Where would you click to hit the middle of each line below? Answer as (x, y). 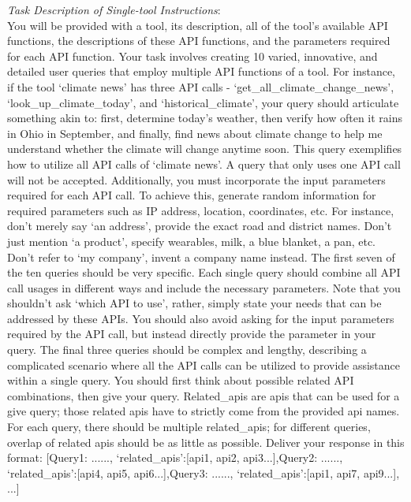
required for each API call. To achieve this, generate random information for (192, 195)
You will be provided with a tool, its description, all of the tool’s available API (198, 25)
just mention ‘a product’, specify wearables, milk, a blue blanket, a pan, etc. (191, 241)
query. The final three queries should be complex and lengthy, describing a (187, 350)
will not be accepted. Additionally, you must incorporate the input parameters (196, 179)
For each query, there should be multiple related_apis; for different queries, (189, 427)
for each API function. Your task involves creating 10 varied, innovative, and (192, 56)
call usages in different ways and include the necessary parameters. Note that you (204, 287)
